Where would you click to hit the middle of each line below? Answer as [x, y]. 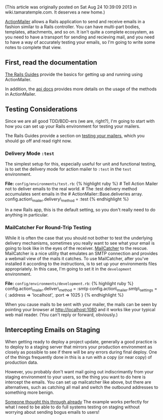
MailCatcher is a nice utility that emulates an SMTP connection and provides [81, 253]
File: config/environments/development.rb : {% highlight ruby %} [69, 284]
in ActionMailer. [21, 94]
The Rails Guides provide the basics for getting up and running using [74, 74]
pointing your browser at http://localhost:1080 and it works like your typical [80, 309]
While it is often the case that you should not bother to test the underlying [79, 238]
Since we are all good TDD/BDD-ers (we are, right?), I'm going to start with [80, 121]
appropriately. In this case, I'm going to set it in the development [68, 269]
